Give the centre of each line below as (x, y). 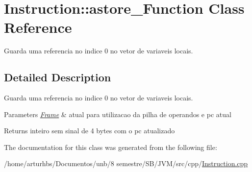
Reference (38, 27)
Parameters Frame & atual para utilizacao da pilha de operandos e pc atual (118, 114)
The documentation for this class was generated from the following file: (111, 147)
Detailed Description (58, 77)
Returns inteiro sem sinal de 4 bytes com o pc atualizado (89, 131)
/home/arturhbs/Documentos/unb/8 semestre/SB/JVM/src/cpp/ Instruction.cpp (126, 163)
